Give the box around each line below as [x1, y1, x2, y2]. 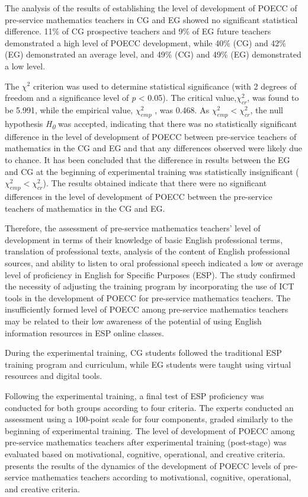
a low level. [5, 59, 46, 72]
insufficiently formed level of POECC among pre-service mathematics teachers [5, 303, 288, 316]
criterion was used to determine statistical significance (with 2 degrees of [33, 79, 297, 92]
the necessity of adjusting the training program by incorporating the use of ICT [5, 280, 294, 292]
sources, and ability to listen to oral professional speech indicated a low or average [5, 257, 303, 269]
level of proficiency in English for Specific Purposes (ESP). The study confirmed [5, 268, 296, 281]
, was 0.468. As [155, 103, 210, 116]
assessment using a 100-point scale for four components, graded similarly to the [5, 413, 293, 425]
